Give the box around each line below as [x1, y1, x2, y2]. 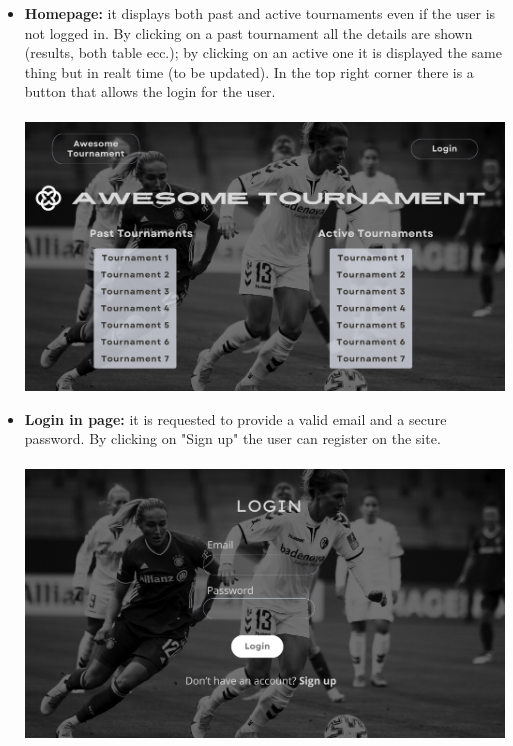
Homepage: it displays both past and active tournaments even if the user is [24, 3, 496, 23]
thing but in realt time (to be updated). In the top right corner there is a [24, 61, 474, 82]
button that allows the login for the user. [24, 81, 276, 102]
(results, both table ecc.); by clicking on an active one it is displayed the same [24, 42, 502, 63]
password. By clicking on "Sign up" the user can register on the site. [24, 428, 441, 449]
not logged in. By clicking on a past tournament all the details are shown [24, 22, 473, 43]
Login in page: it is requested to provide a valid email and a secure [24, 408, 447, 429]
